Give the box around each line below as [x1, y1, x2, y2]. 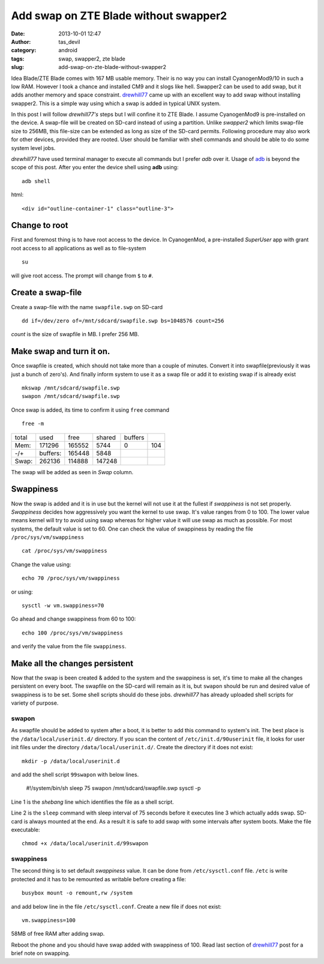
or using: [11, 588, 33, 595]
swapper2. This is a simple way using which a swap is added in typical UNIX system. [11, 100, 221, 107]
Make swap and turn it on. [11, 346, 110, 357]
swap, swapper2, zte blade [58, 55, 125, 62]
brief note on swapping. [11, 950, 70, 957]
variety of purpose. [11, 699, 59, 706]
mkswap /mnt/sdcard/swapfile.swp [22, 385, 120, 391]
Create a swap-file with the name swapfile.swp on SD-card [11, 303, 163, 310]
